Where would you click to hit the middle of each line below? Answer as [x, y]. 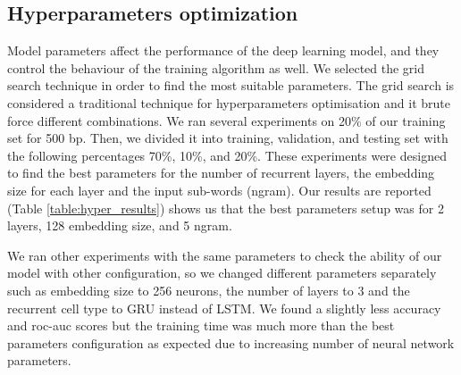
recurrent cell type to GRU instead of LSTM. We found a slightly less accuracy [224, 308]
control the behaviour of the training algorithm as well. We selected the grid [216, 67]
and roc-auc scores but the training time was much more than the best [201, 325]
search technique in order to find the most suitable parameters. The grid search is [231, 85]
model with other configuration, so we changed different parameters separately [222, 273]
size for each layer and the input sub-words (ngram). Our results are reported [219, 190]
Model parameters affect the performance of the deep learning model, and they [223, 50]
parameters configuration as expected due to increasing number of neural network [231, 342]
